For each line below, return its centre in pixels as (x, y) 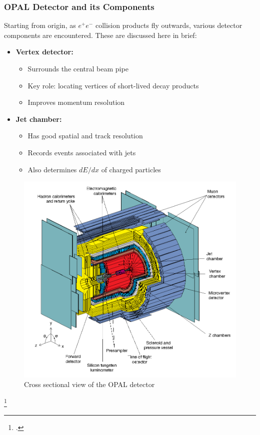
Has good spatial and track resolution (85, 136)
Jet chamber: (39, 119)
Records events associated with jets (82, 152)
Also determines (52, 169)
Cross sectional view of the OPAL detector (89, 384)
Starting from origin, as (40, 25)
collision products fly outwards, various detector (169, 25)
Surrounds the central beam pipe (78, 68)
